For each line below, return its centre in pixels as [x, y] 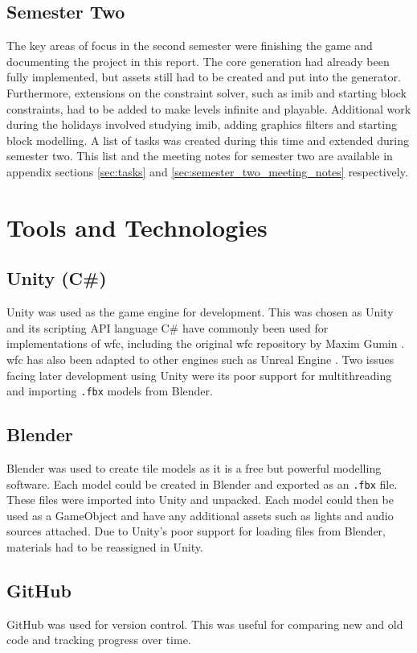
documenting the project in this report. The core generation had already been [198, 61]
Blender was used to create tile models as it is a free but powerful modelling [194, 467]
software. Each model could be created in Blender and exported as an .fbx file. [202, 484]
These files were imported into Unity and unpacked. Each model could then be [200, 500]
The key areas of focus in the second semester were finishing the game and [190, 45]
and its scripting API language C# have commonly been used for [168, 327]
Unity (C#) [57, 278]
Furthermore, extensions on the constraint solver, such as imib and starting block [206, 92]
